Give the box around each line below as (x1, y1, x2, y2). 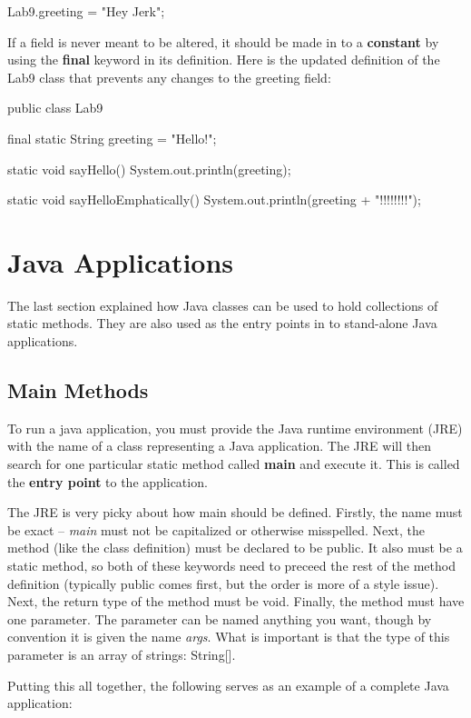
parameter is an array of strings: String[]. (7, 644, 236, 663)
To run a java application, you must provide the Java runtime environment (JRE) (7, 418, 463, 437)
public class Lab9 (7, 98, 103, 117)
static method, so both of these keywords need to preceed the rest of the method (7, 556, 456, 575)
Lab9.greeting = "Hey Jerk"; (7, 2, 165, 20)
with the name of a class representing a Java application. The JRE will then (7, 436, 431, 455)
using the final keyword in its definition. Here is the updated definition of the (7, 50, 440, 69)
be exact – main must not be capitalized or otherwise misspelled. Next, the (7, 520, 426, 539)
